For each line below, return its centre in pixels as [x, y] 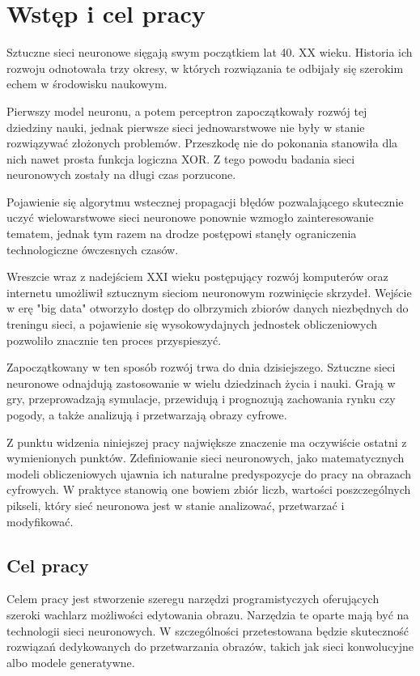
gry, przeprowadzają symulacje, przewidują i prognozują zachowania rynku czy [201, 399]
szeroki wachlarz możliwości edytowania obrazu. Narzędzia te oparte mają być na [208, 614]
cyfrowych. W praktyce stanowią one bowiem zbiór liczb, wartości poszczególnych [209, 489]
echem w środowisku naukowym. [87, 84]
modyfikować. [40, 521]
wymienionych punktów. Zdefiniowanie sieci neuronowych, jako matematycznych [206, 458]
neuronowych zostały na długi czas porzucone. [121, 174]
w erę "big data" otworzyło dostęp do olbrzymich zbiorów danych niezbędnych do [208, 308]
